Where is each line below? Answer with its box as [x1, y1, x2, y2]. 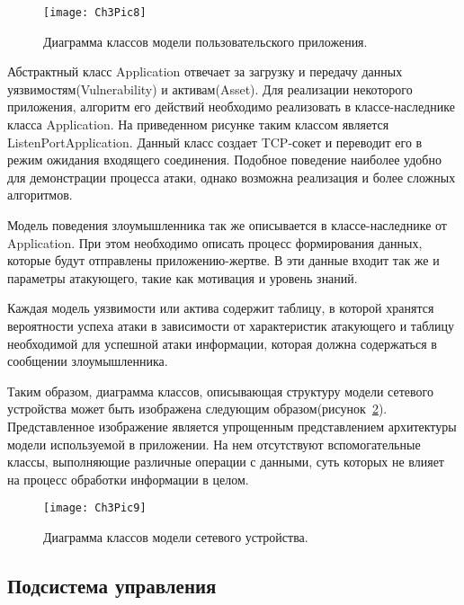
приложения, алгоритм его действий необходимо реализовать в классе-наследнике [7, 97, 455, 116]
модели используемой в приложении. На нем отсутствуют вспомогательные [7, 434, 421, 453]
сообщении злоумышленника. [7, 351, 168, 370]
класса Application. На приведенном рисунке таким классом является [7, 115, 389, 134]
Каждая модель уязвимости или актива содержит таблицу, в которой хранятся [7, 298, 434, 317]
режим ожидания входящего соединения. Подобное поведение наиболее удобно [7, 150, 442, 169]
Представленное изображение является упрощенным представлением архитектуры [7, 416, 457, 435]
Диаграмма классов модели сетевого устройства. [43, 527, 308, 546]
